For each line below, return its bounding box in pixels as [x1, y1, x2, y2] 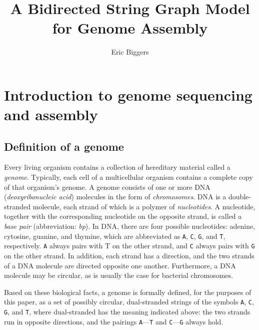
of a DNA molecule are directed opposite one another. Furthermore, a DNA [4, 260, 236, 270]
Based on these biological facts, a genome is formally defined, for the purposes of [4, 286, 251, 297]
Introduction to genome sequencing [4, 84, 252, 105]
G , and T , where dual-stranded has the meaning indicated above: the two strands [4, 306, 250, 316]
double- [228, 191, 251, 202]
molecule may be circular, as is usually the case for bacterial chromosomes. [4, 270, 233, 280]
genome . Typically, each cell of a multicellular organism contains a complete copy [4, 172, 253, 182]
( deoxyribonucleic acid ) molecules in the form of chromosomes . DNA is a [4, 191, 226, 202]
